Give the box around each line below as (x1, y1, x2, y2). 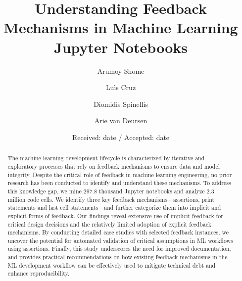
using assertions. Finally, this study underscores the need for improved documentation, (7, 244, 231, 253)
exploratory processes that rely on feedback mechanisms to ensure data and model (7, 162, 220, 170)
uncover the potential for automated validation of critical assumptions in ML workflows (7, 236, 233, 244)
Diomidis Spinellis (94, 98, 148, 109)
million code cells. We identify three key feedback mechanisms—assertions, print (7, 195, 215, 203)
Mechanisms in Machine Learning (3, 17, 238, 38)
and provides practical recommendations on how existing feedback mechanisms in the (7, 253, 228, 261)
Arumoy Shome (97, 65, 145, 76)
